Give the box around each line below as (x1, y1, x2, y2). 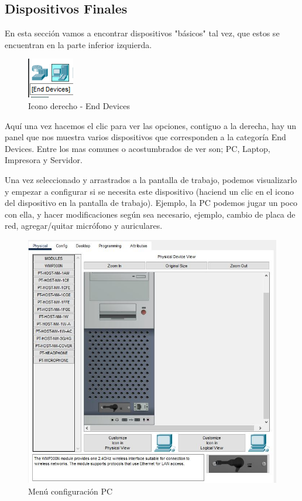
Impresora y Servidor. (5, 154, 83, 166)
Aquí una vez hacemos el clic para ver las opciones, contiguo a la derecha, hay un (5, 119, 297, 131)
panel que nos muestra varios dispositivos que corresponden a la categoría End (5, 131, 286, 143)
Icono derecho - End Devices (28, 99, 130, 111)
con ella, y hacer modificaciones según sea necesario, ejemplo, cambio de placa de (5, 208, 296, 220)
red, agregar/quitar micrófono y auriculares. (5, 219, 163, 232)
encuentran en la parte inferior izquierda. (5, 38, 152, 50)
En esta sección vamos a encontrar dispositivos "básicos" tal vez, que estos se (5, 27, 280, 39)
